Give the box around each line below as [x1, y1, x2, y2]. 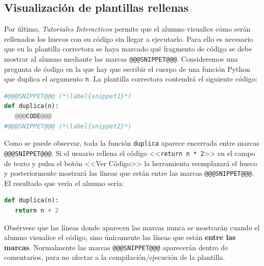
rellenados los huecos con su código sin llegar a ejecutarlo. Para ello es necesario [4, 33, 253, 44]
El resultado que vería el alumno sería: [4, 177, 124, 188]
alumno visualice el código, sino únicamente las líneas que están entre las [4, 232, 236, 243]
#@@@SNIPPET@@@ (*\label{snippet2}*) [4, 122, 132, 130]
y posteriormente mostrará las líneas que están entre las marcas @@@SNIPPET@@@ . [4, 168, 254, 178]
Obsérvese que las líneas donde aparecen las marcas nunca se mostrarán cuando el [4, 222, 260, 232]
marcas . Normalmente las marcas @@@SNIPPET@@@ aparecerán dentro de [4, 242, 228, 252]
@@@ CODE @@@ [15, 113, 52, 120]
